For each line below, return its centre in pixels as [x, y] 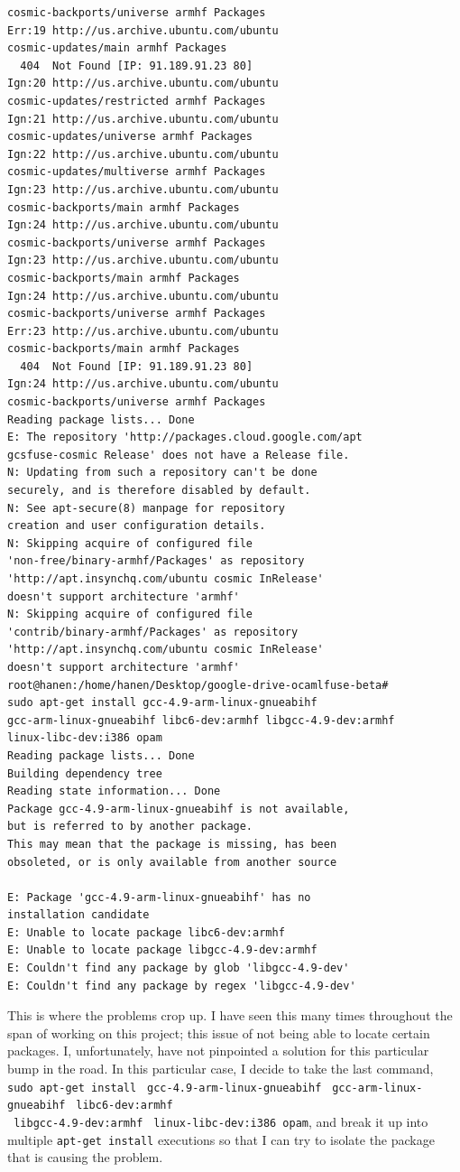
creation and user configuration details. [137, 526]
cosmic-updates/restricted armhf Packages [137, 101]
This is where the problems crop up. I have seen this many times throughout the [230, 1015]
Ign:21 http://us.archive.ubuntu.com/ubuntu [143, 119]
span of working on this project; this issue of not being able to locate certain [219, 1032]
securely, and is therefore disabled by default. [159, 491]
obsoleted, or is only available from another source [172, 862]
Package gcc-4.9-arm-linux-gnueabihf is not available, [179, 809]
